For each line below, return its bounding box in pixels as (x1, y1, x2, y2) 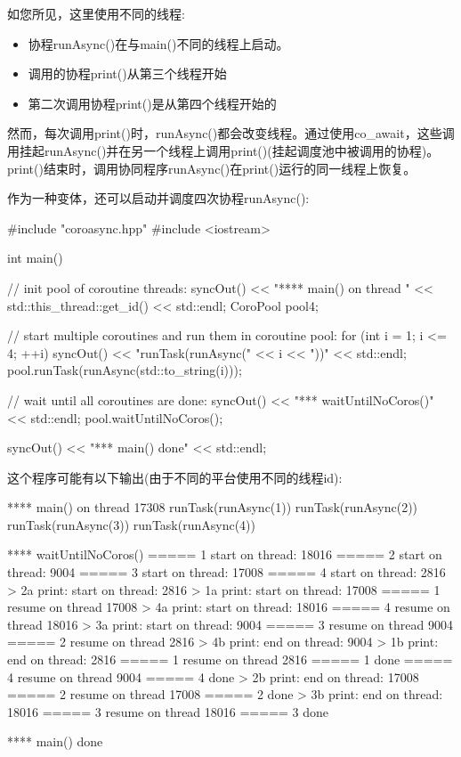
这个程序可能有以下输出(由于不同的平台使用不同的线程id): (7, 468, 343, 486)
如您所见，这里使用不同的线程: (7, 4, 185, 22)
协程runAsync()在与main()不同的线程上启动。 (28, 34, 289, 53)
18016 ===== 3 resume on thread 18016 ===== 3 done (7, 702, 329, 720)
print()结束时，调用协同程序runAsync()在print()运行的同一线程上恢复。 (7, 159, 417, 177)
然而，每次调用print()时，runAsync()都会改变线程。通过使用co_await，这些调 (7, 124, 455, 142)
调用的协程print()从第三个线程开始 (28, 64, 227, 83)
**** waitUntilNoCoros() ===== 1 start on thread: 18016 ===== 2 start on (7, 545, 442, 564)
